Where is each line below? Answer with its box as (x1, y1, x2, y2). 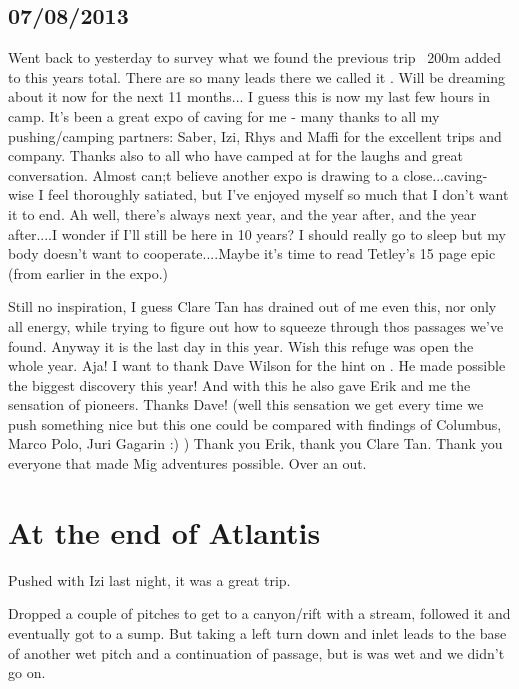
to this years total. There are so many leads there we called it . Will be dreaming (8, 66, 506, 87)
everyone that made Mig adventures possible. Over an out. (8, 453, 367, 474)
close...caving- (403, 164, 488, 185)
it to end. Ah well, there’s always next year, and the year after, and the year (8, 203, 477, 224)
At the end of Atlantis (8, 511, 321, 552)
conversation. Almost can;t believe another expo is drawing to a (8, 164, 399, 185)
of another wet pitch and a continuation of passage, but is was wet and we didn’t (8, 642, 505, 663)
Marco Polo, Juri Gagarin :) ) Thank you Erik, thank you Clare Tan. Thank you (8, 433, 503, 454)
